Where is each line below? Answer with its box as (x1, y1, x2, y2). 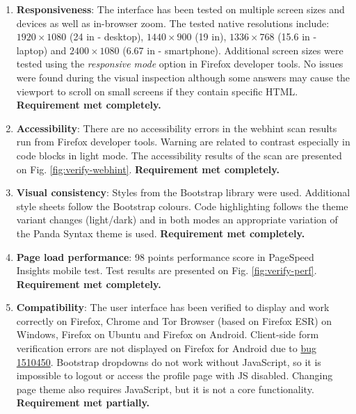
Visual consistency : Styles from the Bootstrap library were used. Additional (16, 185, 350, 200)
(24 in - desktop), (70, 29, 144, 44)
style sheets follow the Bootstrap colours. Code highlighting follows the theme (16, 198, 348, 213)
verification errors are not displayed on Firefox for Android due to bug (16, 341, 317, 356)
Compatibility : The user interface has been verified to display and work (16, 300, 330, 315)
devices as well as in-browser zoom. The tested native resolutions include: (16, 15, 330, 30)
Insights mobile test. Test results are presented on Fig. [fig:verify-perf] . (16, 263, 317, 278)
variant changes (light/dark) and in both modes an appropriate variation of (16, 212, 338, 227)
